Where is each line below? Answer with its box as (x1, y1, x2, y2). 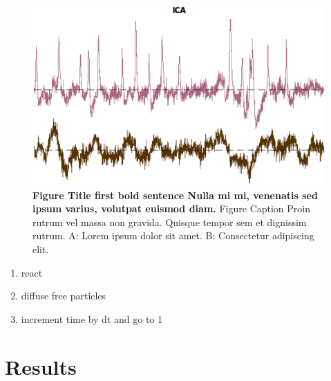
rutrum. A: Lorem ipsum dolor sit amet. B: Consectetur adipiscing (32, 228, 314, 243)
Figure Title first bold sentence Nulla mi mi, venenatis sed (32, 187, 318, 202)
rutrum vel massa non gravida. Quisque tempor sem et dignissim (32, 214, 307, 229)
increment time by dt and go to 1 (21, 311, 162, 326)
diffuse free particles (21, 288, 106, 303)
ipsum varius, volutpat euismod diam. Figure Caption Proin (32, 201, 311, 216)
